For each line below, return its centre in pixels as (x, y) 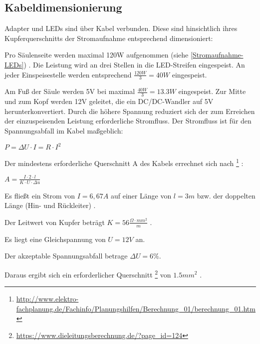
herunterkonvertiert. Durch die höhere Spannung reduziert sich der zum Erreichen (130, 111)
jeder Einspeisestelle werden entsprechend (68, 74)
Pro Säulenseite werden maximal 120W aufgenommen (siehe (97, 55)
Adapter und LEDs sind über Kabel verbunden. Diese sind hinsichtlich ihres (121, 28)
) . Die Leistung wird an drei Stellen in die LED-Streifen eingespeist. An (134, 64)
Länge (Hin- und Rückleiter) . (50, 205)
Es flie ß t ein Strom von (40, 195)
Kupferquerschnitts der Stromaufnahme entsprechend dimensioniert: (109, 38)
